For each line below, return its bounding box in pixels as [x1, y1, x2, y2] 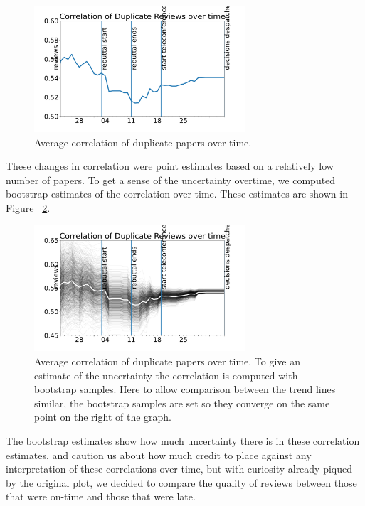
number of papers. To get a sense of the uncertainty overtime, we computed [6, 172, 336, 187]
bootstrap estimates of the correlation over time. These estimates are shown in [6, 186, 348, 201]
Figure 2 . [6, 200, 51, 215]
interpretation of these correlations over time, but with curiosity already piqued [6, 461, 353, 476]
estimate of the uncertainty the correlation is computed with [34, 367, 298, 382]
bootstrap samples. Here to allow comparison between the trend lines [34, 382, 336, 397]
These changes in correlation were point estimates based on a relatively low [6, 158, 334, 173]
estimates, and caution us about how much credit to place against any [6, 447, 312, 462]
